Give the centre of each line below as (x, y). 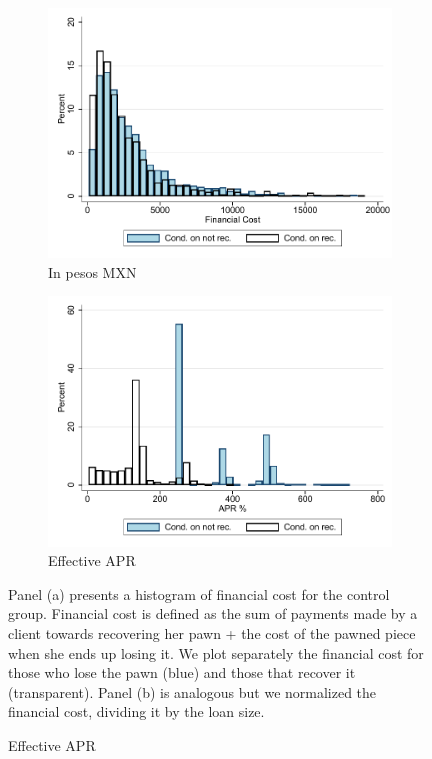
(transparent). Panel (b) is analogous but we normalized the (192, 691)
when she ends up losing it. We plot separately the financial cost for (216, 652)
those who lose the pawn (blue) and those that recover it (182, 672)
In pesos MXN (92, 271)
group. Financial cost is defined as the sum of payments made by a (213, 613)
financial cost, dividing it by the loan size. (136, 711)
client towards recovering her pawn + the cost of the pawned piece (212, 632)
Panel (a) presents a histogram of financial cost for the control (199, 593)
